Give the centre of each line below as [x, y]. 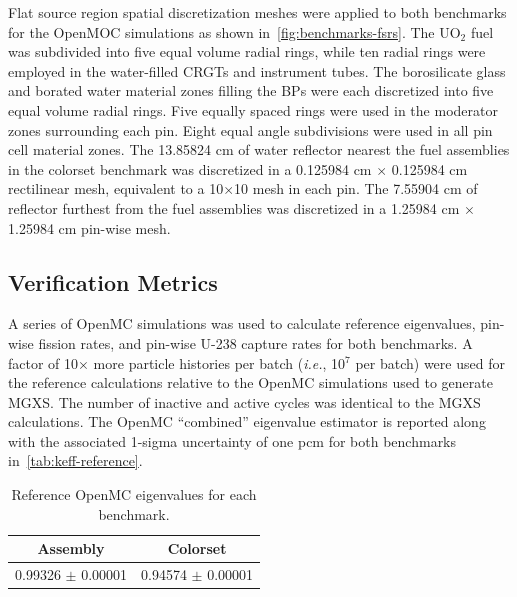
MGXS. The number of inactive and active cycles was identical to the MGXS [244, 401]
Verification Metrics [113, 281]
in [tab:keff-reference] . [75, 460]
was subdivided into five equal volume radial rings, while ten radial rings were [247, 51]
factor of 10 [43, 362]
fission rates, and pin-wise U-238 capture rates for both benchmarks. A [255, 342]
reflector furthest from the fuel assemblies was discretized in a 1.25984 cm [234, 207]
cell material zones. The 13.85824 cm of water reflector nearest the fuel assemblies [259, 149]
